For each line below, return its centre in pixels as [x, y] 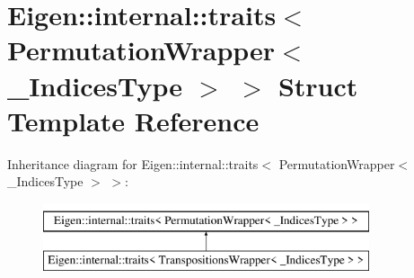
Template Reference [133, 120]
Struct [318, 85]
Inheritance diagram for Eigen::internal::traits [133, 163]
